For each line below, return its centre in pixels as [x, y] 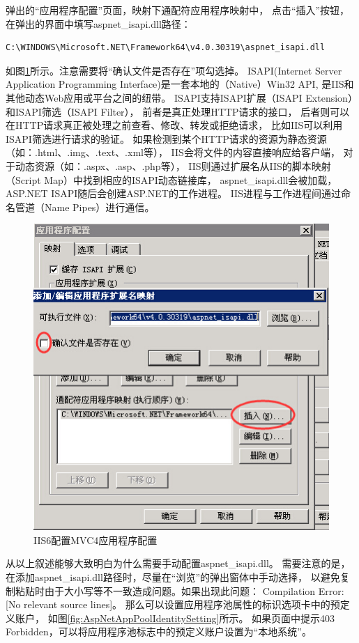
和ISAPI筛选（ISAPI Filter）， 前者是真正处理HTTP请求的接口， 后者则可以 [178, 111]
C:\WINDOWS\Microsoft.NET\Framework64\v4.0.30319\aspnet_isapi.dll [166, 48]
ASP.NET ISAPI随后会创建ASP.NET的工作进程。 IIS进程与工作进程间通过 [173, 193]
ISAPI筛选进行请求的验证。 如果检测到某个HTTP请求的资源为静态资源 [166, 138]
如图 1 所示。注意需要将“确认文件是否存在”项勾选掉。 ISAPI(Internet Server [174, 70]
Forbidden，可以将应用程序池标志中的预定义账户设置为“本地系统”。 [159, 632]
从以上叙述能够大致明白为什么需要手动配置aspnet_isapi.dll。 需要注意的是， [178, 563]
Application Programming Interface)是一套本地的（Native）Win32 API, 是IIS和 [180, 84]
